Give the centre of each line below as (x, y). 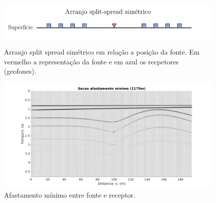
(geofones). (20, 71)
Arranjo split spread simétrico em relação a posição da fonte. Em (102, 52)
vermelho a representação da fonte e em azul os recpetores (91, 61)
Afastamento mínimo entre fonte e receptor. (70, 195)
